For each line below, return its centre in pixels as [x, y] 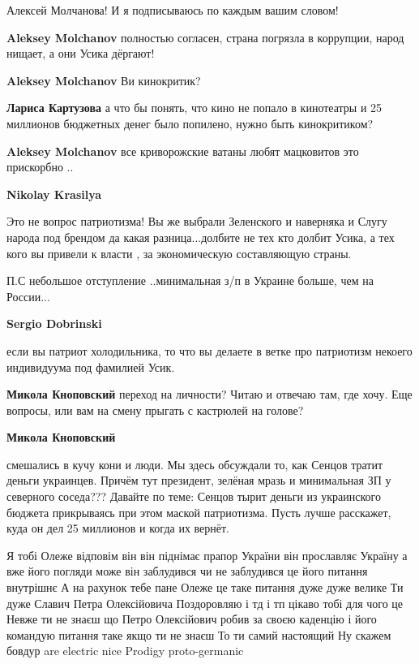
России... [28, 296]
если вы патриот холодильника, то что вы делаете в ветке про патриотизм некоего [209, 350]
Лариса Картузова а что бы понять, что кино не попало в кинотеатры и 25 [195, 108]
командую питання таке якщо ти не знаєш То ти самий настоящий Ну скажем [199, 634]
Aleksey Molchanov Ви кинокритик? [104, 80]
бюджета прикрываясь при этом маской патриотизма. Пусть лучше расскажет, [199, 512]
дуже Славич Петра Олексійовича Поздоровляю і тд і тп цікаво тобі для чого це [205, 603]
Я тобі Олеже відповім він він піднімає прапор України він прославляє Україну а [207, 555]
